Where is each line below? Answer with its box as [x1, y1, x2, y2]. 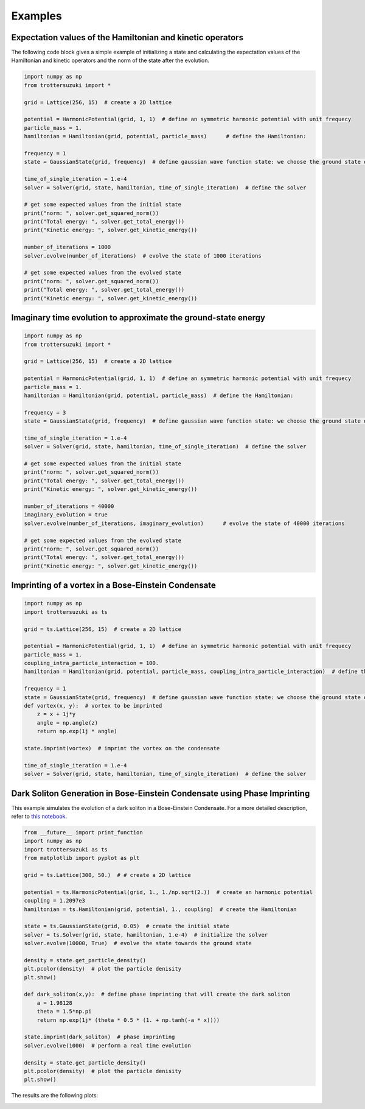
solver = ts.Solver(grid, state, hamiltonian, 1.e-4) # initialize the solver [24, 931, 268, 938]
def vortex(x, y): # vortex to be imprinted [24, 702, 162, 709]
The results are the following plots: [11, 1092, 99, 1099]
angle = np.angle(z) [36, 719, 99, 726]
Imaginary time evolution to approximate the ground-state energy [11, 312, 266, 323]
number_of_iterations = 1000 [24, 244, 111, 251]
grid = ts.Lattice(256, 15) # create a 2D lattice [24, 625, 182, 633]
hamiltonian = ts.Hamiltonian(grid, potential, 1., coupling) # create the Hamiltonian [24, 906, 297, 913]
